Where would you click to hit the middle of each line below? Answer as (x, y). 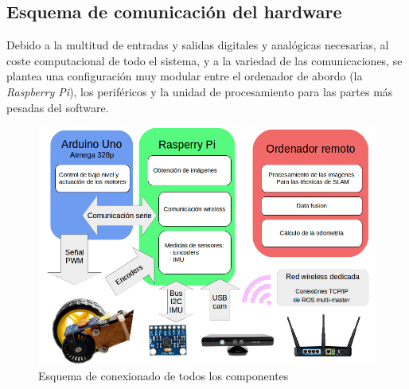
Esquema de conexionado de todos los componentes (164, 376)
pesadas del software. (58, 107)
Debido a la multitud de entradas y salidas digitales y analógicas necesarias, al (198, 45)
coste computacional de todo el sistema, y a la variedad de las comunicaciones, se (204, 60)
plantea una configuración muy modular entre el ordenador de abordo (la (185, 76)
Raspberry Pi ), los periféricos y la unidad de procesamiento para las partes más (200, 91)
